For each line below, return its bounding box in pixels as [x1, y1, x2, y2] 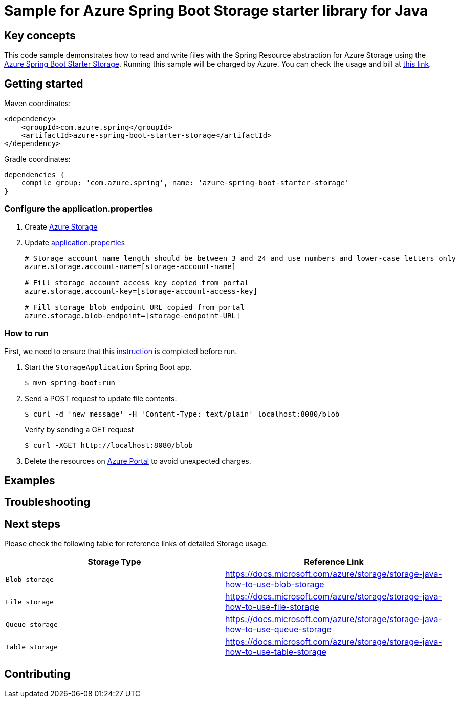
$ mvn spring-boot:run [25, 378, 116, 387]
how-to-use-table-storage [225, 647, 326, 657]
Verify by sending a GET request [25, 425, 134, 434]
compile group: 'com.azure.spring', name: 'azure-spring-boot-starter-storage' [21, 179, 349, 188]
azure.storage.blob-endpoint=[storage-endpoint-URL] [25, 311, 240, 320]
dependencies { [4, 171, 65, 179]
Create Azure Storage [25, 222, 98, 231]
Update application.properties [25, 238, 125, 247]
